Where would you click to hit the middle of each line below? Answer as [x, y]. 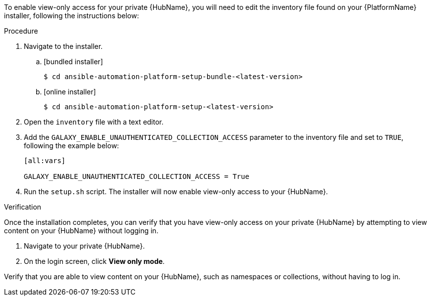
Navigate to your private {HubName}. [84, 246]
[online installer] [70, 92]
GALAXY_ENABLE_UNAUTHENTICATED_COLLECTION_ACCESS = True [137, 176]
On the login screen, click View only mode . [94, 261]
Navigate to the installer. [63, 46]
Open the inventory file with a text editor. [94, 122]
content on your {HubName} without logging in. [81, 231]
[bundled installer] [73, 62]
